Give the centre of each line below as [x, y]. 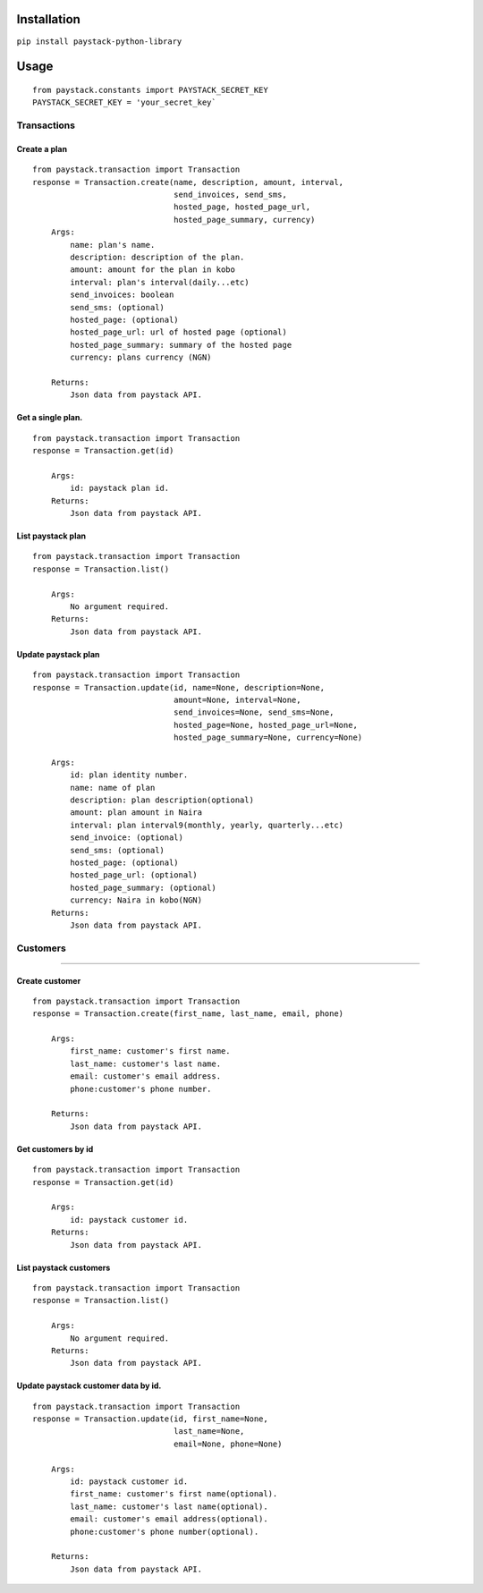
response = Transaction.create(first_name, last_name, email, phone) [188, 1014]
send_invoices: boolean [122, 295]
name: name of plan [113, 788]
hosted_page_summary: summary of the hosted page [181, 345]
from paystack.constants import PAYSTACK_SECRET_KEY [150, 90]
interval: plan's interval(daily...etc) [160, 282]
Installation [48, 19]
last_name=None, [209, 1432]
